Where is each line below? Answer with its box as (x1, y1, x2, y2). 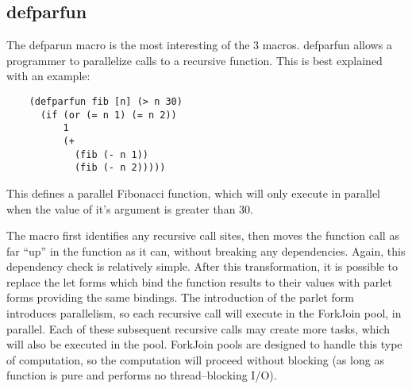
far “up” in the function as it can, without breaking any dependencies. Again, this (6, 242, 406, 259)
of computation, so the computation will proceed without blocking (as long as (6, 351, 384, 368)
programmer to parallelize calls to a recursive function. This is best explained (6, 52, 383, 68)
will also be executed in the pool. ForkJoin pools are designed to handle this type (6, 336, 402, 352)
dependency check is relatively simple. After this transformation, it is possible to (6, 258, 399, 275)
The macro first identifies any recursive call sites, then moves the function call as (6, 227, 399, 244)
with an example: (6, 67, 90, 84)
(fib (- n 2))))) (74, 162, 166, 174)
